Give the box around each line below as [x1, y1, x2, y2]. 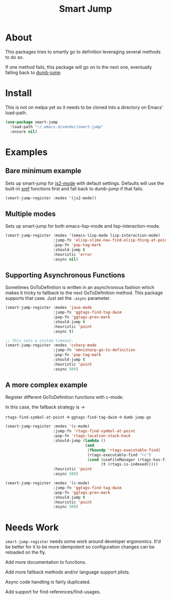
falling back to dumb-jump [5, 69, 61, 76]
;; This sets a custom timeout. [5, 338, 74, 343]
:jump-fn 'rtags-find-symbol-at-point [53, 428, 136, 434]
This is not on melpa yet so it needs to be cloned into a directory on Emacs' [5, 104, 163, 110]
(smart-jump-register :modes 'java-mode [5, 305, 93, 310]
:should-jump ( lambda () [53, 438, 106, 443]
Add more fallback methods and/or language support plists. [5, 569, 131, 575]
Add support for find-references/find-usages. [5, 589, 101, 595]
